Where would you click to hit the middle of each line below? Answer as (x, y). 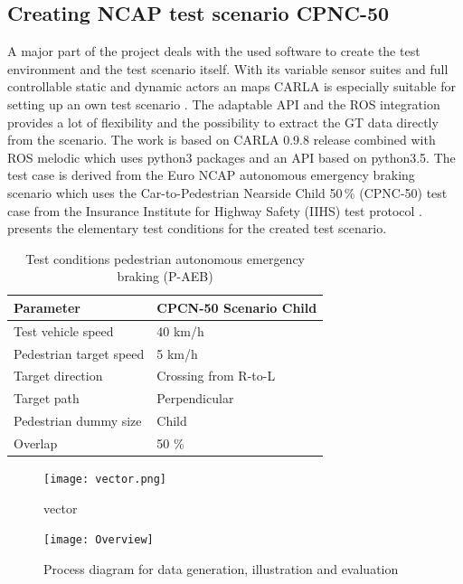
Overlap (36, 443)
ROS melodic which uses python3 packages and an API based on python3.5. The (231, 157)
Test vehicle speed (64, 330)
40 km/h (180, 330)
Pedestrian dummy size (78, 421)
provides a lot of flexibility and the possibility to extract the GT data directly (223, 122)
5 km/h (177, 353)
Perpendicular (195, 398)
